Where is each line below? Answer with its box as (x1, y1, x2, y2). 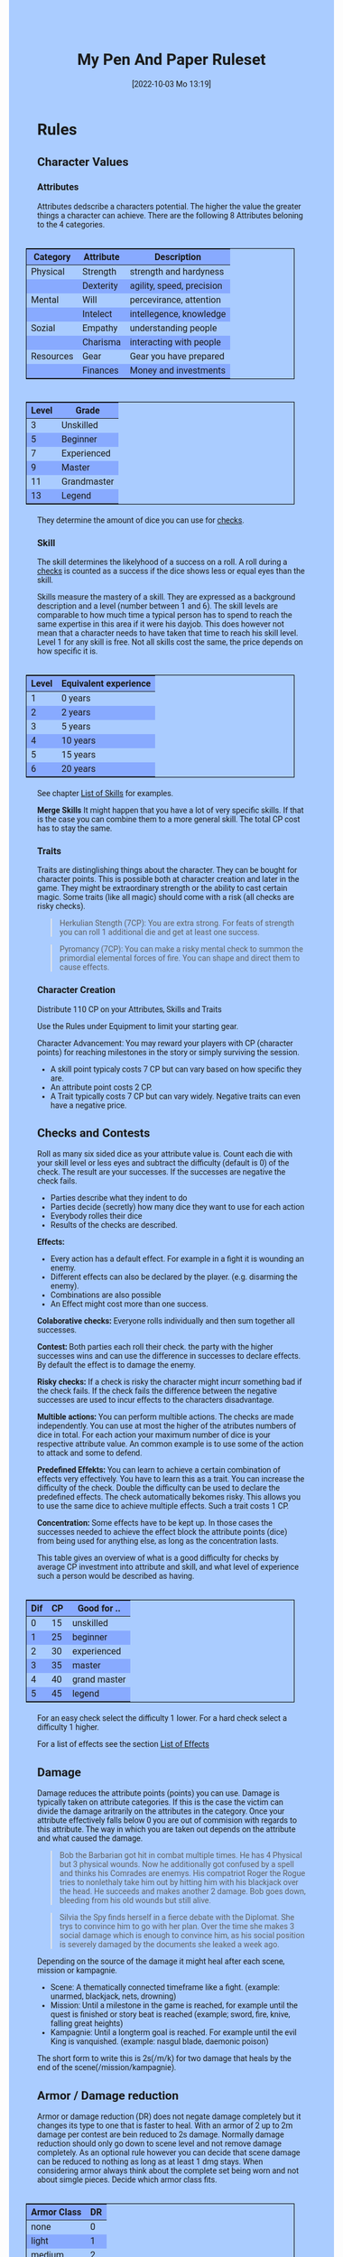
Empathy (81, 321, 118, 334)
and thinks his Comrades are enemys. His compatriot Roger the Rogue (59, 1869, 306, 1879)
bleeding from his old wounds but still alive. (59, 1896, 211, 1906)
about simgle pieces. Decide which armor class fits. (37, 2174, 218, 2185)
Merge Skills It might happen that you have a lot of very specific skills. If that (37, 804, 304, 815)
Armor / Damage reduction (37, 2088, 180, 2103)
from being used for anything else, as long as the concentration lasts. (37, 1536, 279, 1546)
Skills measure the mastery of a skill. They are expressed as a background (37, 591, 296, 602)
